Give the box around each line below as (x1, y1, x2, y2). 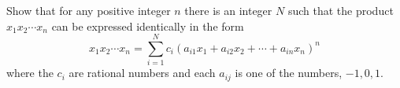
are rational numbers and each (69, 64, 216, 81)
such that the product (287, 2, 394, 18)
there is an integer (184, 2, 272, 18)
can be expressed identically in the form (51, 17, 244, 34)
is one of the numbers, (235, 64, 343, 81)
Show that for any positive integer (6, 2, 171, 18)
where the (6, 64, 54, 81)
